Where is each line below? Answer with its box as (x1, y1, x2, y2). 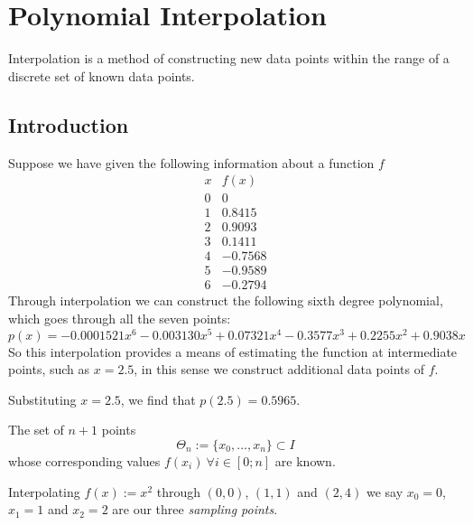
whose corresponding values (8, 452, 161, 470)
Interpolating (8, 482, 80, 501)
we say (366, 482, 403, 501)
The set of (8, 420, 64, 439)
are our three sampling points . (112, 500, 278, 519)
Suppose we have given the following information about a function (8, 153, 375, 172)
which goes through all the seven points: (8, 308, 231, 327)
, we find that (120, 389, 196, 408)
